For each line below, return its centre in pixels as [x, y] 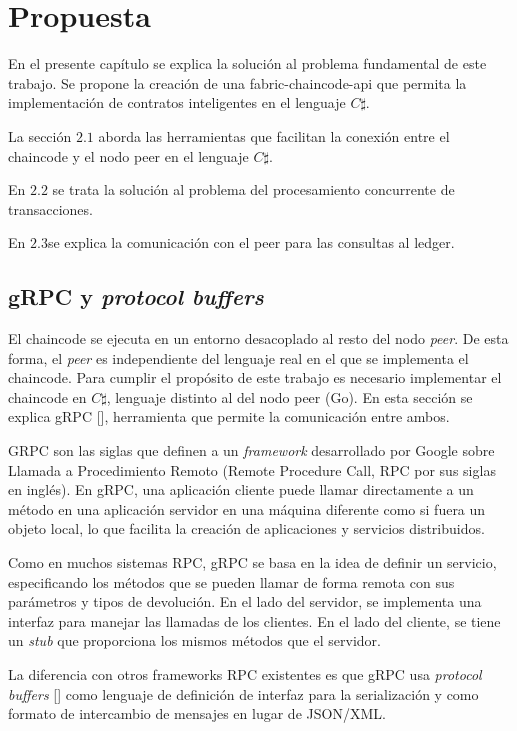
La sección [40, 135]
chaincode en [47, 396]
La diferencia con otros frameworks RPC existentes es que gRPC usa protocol [245, 673]
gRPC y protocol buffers [136, 296]
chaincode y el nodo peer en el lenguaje [128, 155]
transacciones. [50, 208]
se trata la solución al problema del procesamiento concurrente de [253, 189]
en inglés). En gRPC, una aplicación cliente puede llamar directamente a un [241, 489]
